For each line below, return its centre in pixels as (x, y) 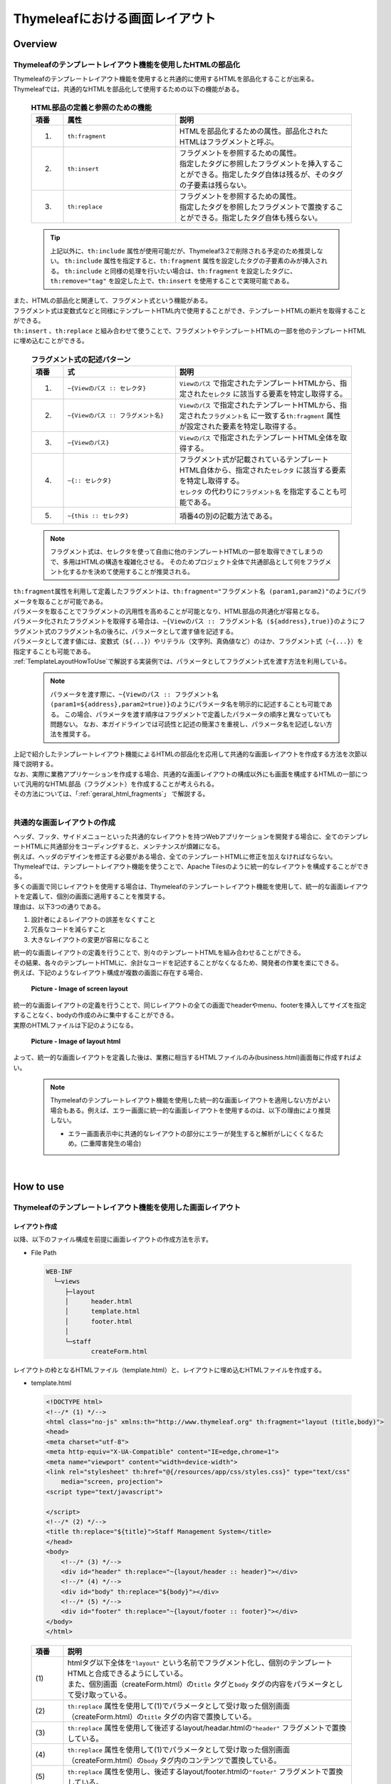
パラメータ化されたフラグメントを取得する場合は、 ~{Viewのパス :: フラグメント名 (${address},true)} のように (186, 622)
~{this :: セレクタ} (98, 516)
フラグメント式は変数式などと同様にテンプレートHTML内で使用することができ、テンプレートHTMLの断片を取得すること (190, 310)
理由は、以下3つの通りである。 (59, 906)
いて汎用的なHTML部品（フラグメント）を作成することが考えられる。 (116, 784)
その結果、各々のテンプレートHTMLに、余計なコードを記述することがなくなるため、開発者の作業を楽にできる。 (178, 963)
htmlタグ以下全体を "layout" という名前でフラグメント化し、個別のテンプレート (200, 1663)
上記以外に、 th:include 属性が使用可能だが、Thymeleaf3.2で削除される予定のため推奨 (181, 250)
